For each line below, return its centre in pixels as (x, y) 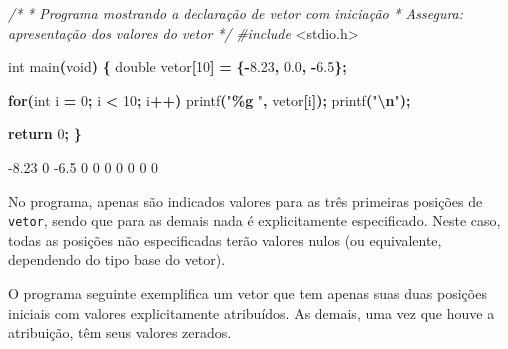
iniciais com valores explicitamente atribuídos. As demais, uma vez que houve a (251, 312)
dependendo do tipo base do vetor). (117, 259)
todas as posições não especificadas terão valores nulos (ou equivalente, (225, 239)
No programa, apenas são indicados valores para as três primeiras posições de (245, 200)
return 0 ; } (45, 133)
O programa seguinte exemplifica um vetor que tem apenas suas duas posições (247, 293)
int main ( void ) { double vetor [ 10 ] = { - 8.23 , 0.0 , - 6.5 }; (177, 66)
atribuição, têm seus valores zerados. (120, 332)
